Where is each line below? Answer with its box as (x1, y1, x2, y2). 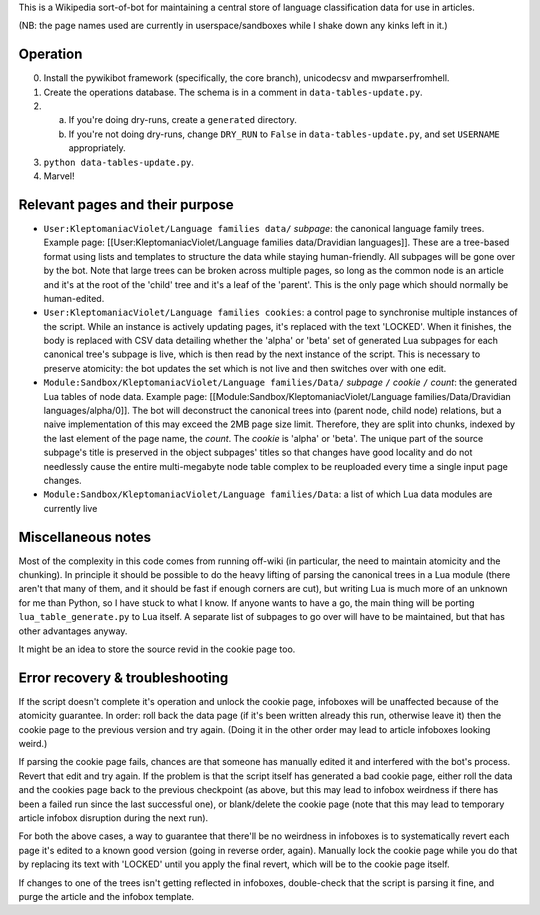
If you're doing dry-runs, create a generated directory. (68, 114, 297, 126)
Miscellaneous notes (18, 528, 152, 545)
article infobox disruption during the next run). (18, 812, 209, 824)
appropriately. (68, 142, 127, 154)
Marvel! (43, 170, 75, 182)
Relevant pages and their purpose (18, 196, 234, 213)
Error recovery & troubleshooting (18, 669, 229, 686)
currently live (43, 502, 98, 514)
